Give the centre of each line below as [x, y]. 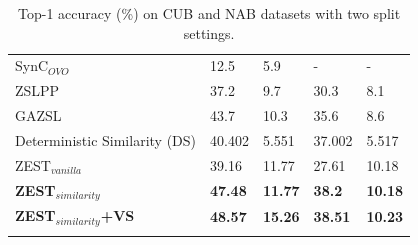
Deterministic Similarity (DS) [106, 139]
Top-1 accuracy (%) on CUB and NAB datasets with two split [209, 13]
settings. [209, 32]
